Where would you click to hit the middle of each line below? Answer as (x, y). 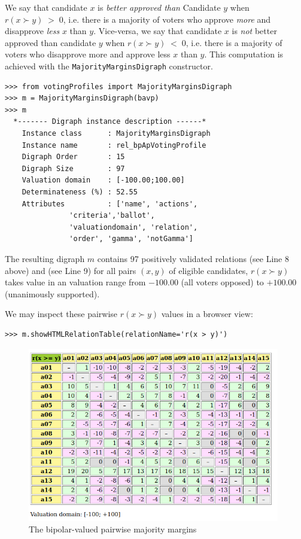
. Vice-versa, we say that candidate (158, 31)
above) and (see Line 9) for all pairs (71, 270)
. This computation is (244, 54)
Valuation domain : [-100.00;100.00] (103, 180)
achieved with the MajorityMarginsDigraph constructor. (109, 66)
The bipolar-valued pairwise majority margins (113, 529)
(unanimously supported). (52, 293)
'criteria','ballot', (112, 216)
